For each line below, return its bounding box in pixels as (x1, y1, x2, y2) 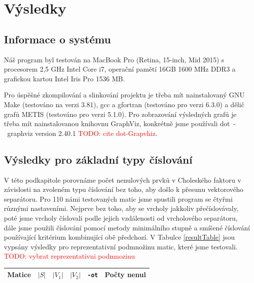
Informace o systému (4, 31, 111, 46)
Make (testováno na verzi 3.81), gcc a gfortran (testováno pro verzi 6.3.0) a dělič (4, 99, 244, 109)
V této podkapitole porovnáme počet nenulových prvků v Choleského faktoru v (4, 174, 241, 185)
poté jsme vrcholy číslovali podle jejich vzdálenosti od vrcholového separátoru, (4, 212, 238, 223)
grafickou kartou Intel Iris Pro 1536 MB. (4, 73, 125, 83)
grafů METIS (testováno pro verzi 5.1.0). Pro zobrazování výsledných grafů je (4, 109, 237, 119)
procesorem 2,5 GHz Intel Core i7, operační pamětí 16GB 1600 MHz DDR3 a (4, 64, 236, 74)
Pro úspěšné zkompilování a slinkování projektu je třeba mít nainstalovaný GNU (4, 90, 245, 100)
